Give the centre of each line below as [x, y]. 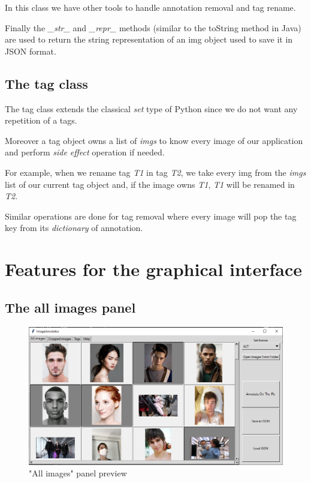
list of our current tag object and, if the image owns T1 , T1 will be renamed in [150, 184]
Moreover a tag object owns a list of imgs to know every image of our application [154, 140]
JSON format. [31, 51]
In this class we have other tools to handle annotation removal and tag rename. [150, 7]
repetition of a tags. [41, 120]
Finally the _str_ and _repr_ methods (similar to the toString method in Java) [153, 27]
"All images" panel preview [78, 473]
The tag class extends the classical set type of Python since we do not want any [151, 108]
